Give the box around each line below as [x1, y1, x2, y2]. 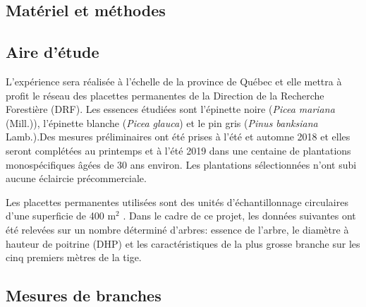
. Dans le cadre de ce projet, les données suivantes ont [123, 208, 356, 223]
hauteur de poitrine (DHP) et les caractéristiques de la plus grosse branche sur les [6, 236, 360, 251]
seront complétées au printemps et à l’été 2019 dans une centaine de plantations [6, 143, 351, 157]
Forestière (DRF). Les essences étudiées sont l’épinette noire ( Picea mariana [6, 102, 335, 116]
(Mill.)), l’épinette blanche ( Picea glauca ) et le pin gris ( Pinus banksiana [6, 115, 318, 130]
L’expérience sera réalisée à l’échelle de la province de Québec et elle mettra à [6, 73, 342, 88]
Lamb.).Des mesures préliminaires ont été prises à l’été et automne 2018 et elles [6, 129, 350, 144]
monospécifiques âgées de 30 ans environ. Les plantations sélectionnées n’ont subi [6, 157, 357, 171]
